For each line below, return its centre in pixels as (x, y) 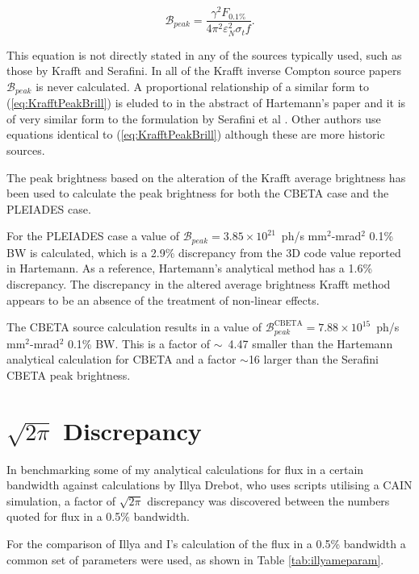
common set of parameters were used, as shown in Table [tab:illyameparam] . (195, 559)
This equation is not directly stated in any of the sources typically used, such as (204, 54)
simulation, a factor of (61, 500)
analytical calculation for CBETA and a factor (122, 359)
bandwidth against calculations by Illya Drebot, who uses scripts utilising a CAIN (209, 485)
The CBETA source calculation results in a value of (134, 327)
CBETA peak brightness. (69, 374)
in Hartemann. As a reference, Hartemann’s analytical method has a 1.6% (190, 268)
